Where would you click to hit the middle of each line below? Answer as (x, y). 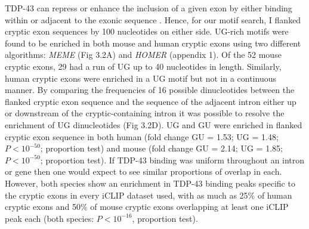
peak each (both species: (50, 218)
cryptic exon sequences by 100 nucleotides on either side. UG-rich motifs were (147, 31)
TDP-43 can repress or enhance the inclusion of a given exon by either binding (149, 8)
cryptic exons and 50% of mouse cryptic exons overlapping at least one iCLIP (147, 207)
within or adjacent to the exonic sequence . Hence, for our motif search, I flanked (153, 19)
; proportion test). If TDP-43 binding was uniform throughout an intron (172, 160)
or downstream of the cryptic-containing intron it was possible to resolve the (145, 113)
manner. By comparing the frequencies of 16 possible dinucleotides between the (150, 90)
